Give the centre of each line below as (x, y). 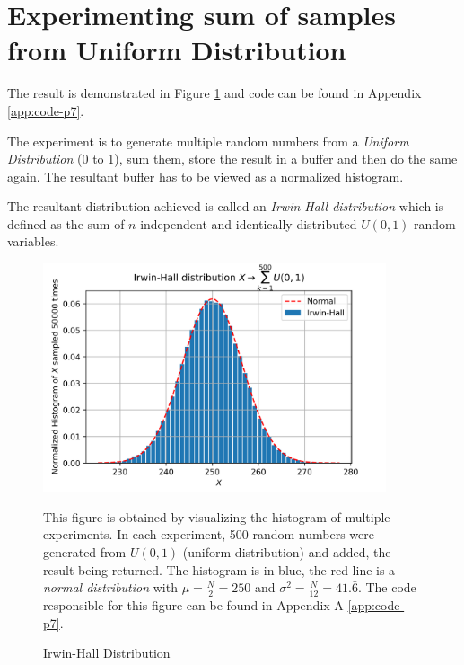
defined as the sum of (66, 223)
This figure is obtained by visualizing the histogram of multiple (217, 516)
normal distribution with (110, 587)
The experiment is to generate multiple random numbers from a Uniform (208, 141)
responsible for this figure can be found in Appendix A (193, 605)
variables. (33, 241)
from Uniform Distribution (177, 50)
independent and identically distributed (249, 223)
